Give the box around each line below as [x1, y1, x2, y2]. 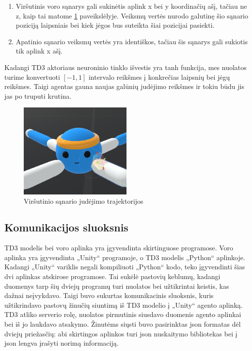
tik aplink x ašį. [16, 46, 63, 56]
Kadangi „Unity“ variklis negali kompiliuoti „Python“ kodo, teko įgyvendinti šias [4, 262, 245, 272]
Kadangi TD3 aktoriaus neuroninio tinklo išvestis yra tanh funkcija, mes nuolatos [4, 62, 247, 72]
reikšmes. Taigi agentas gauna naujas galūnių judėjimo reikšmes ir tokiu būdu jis [4, 81, 244, 91]
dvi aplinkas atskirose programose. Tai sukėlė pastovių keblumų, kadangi [4, 271, 220, 281]
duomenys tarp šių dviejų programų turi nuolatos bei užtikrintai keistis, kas [4, 281, 229, 291]
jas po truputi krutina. [4, 90, 72, 101]
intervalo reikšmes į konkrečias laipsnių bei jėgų [88, 71, 230, 82]
